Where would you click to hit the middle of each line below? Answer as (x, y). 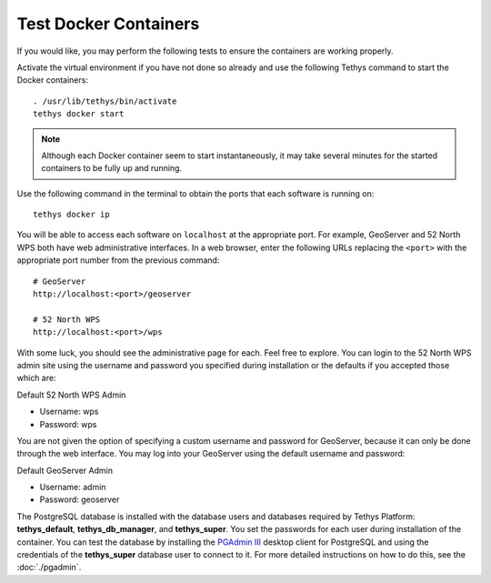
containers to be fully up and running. (111, 168)
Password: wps (68, 424)
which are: (36, 378)
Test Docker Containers (108, 24)
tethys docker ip (71, 215)
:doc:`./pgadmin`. (49, 568)
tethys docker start (79, 114)
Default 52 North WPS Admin (71, 395)
